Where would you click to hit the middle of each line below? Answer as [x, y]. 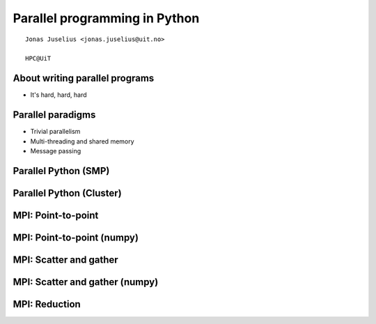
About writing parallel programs [84, 78]
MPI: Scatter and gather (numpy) [86, 282]
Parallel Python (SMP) [61, 171]
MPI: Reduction [47, 304]
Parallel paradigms [54, 115]
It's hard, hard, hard [58, 95]
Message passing [56, 151]
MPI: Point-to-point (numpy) [76, 237]
